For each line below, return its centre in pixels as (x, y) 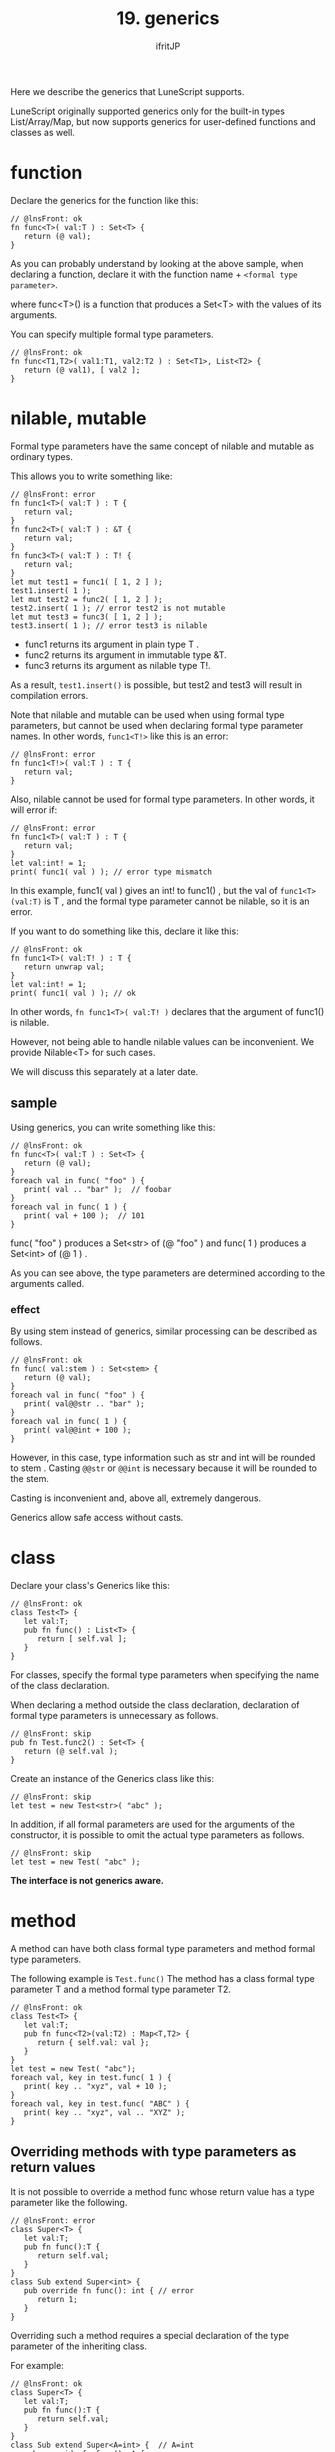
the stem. (30, 1478)
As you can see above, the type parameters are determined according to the (168, 1273)
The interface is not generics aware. (87, 1880)
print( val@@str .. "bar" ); (84, 1403)
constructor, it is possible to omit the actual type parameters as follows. (157, 1834)
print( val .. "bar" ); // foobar (97, 1189)
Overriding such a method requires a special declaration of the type (150, 2335)
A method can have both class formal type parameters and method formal (163, 1948)
